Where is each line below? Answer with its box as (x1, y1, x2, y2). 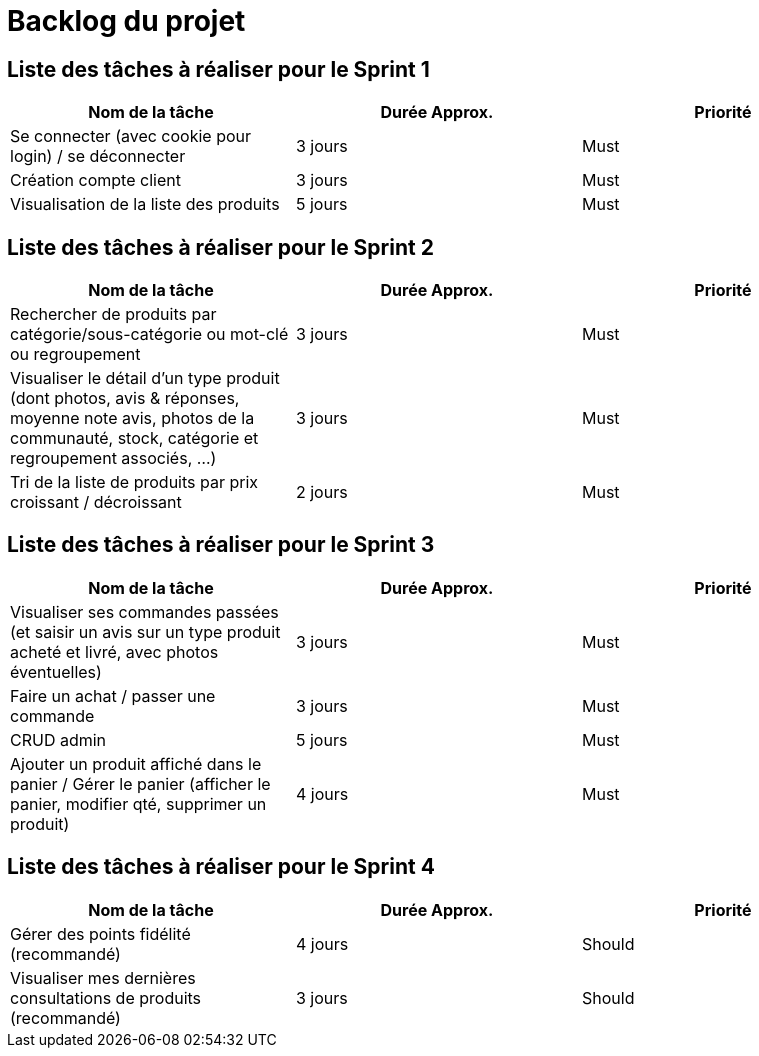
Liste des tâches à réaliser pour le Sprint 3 (7, 532, 435, 558)
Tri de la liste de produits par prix (10, 472, 259, 493)
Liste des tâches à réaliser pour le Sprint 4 (7, 854, 435, 880)
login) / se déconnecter (10, 146, 186, 167)
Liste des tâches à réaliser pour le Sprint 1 (7, 56, 430, 82)
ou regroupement (10, 344, 141, 365)
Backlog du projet (7, 4, 246, 38)
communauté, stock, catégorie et (10, 428, 259, 449)
